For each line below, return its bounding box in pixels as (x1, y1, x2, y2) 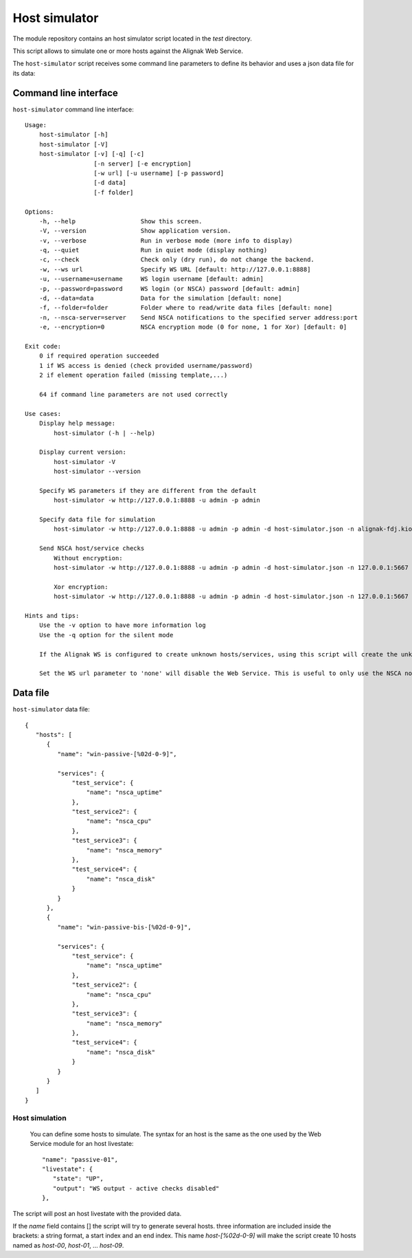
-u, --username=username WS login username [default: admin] (38, 275, 264, 283)
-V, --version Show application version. (38, 227, 231, 235)
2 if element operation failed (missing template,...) (38, 371, 228, 379)
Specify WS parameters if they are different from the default (38, 487, 257, 494)
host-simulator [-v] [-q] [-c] (38, 150, 145, 158)
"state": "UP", (52, 1175, 104, 1182)
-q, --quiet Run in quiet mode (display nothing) (38, 246, 268, 254)
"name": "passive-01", (42, 1156, 119, 1163)
